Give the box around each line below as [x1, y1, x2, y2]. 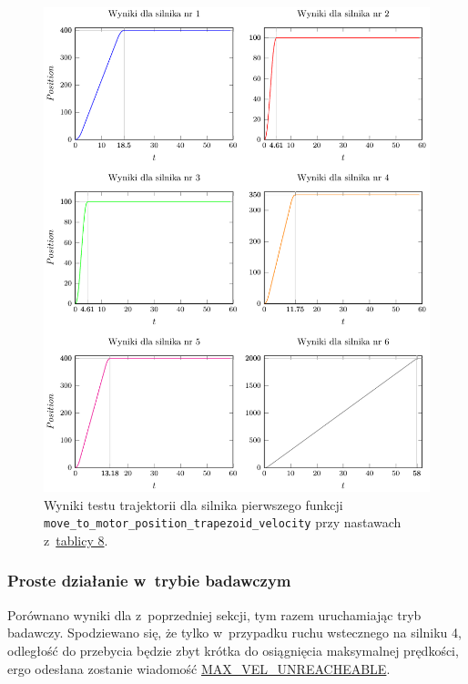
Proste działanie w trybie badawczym [7, 569, 291, 592]
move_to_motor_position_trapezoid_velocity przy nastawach [44, 513, 402, 532]
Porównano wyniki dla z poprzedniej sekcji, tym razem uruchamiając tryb [7, 605, 422, 624]
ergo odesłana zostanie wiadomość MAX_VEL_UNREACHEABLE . [7, 658, 391, 678]
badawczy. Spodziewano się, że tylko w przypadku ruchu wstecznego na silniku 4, [7, 623, 462, 642]
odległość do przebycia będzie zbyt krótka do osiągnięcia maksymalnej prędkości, [7, 640, 459, 659]
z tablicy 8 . [44, 530, 108, 549]
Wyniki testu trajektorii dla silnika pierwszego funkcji [44, 495, 343, 514]
